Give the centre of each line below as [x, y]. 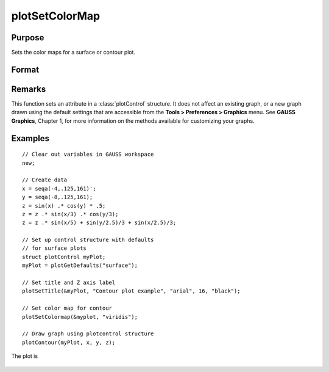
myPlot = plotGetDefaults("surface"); [80, 265]
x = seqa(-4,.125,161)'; [59, 188]
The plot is [25, 356]
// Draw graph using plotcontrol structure [88, 334]
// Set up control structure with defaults [88, 240]
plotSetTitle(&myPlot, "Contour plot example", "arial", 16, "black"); [131, 291]
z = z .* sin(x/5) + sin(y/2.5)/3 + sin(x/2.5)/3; [99, 223]
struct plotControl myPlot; [64, 257]
